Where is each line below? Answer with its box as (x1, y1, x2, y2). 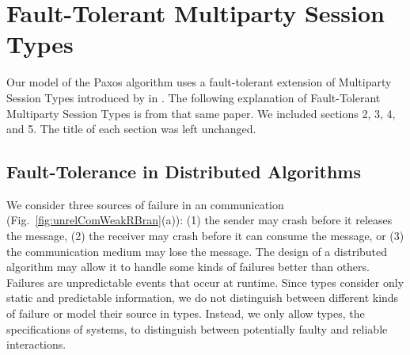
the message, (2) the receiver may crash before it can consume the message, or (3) (6, 227, 404, 244)
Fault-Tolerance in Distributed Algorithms (6, 159, 361, 184)
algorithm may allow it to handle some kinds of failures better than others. (6, 258, 370, 275)
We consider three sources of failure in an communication (6, 196, 284, 212)
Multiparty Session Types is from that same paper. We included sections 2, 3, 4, (6, 105, 396, 121)
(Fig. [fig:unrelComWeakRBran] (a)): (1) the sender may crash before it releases (6, 212, 393, 228)
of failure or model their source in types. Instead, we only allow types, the (6, 305, 365, 322)
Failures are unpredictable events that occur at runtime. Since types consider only (6, 273, 404, 290)
